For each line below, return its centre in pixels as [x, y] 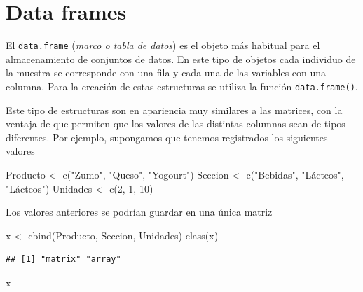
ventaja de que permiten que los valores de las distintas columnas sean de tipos [176, 124]
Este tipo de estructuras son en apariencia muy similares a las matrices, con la [174, 110]
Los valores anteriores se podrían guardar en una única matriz [139, 212]
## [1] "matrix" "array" [63, 259]
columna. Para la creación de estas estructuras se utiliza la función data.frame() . [182, 86]
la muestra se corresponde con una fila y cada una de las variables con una [166, 72]
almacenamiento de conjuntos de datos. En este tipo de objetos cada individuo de [181, 58]
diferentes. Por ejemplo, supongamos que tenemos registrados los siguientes [167, 137]
